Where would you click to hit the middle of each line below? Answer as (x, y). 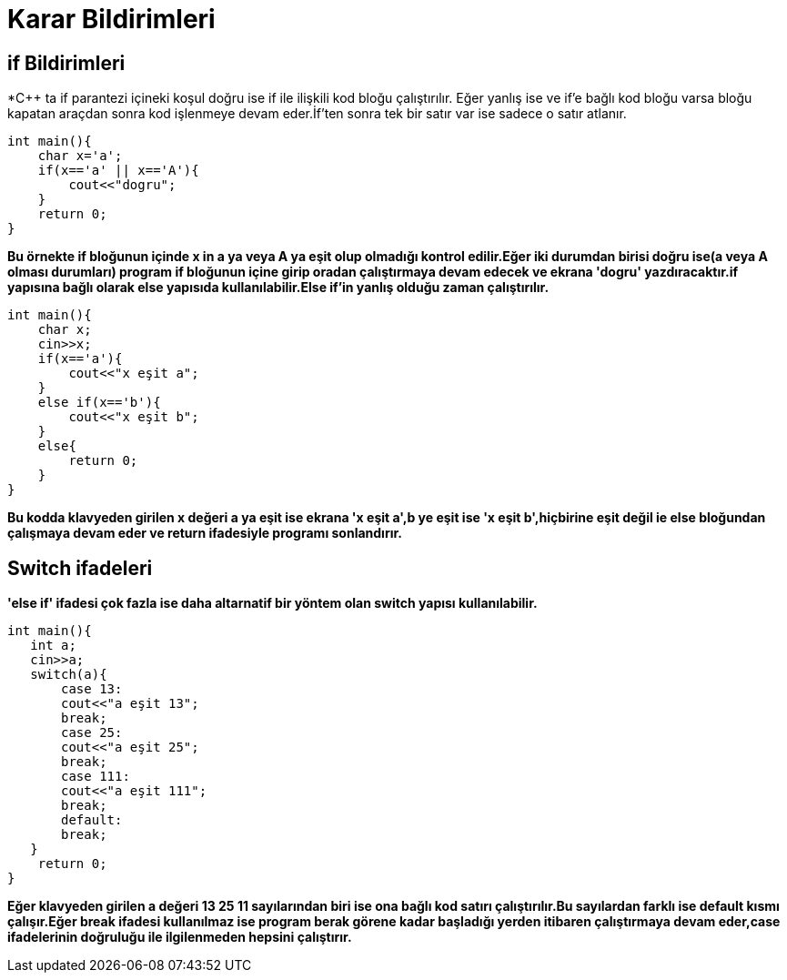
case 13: (92, 689)
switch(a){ (69, 675)
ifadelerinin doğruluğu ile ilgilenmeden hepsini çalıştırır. (180, 937)
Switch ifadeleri (80, 568)
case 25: (92, 733)
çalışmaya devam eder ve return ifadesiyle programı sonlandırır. (205, 533)
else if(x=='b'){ (99, 403)
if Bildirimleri (66, 63)
